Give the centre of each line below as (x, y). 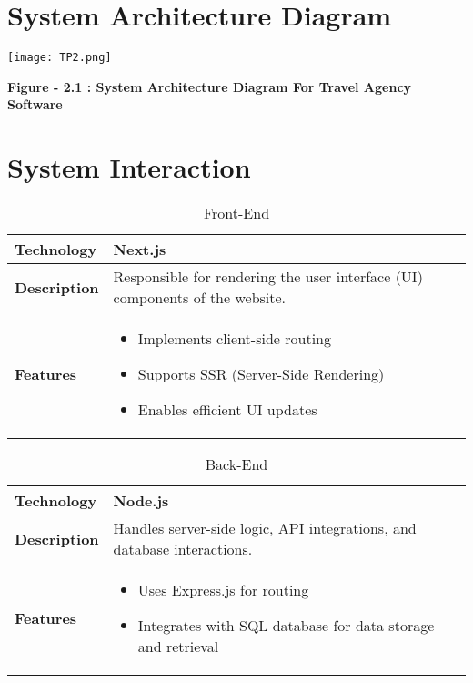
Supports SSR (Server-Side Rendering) (261, 374)
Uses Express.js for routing (223, 590)
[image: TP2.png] (60, 58)
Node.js (141, 501)
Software (35, 104)
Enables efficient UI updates (227, 410)
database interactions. (183, 549)
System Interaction (129, 167)
